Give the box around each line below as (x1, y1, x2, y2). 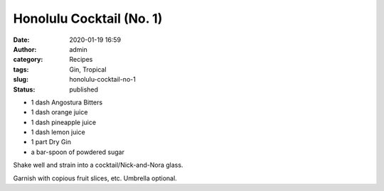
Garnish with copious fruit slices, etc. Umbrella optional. (13, 174, 177, 182)
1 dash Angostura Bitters (31, 98, 103, 107)
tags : (13, 65, 29, 74)
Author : (13, 45, 37, 53)
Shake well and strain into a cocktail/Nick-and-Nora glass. (13, 160, 183, 170)
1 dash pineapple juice (31, 118, 96, 126)
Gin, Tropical (69, 65, 107, 74)
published (69, 85, 99, 94)
